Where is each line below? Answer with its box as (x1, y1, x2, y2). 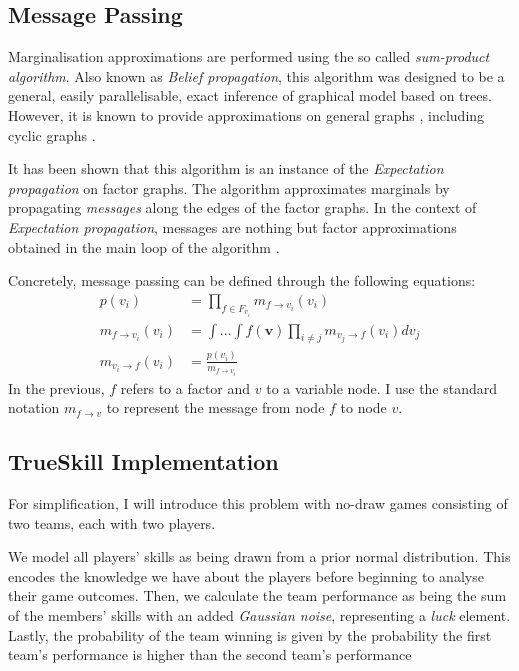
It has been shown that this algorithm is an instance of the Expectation (8, 158, 444, 179)
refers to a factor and (120, 377, 251, 398)
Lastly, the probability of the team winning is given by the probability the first (8, 624, 492, 645)
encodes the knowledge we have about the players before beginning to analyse (8, 565, 484, 586)
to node (340, 397, 387, 418)
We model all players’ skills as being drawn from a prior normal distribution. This (8, 546, 511, 567)
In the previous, (8, 377, 105, 398)
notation (8, 397, 60, 418)
